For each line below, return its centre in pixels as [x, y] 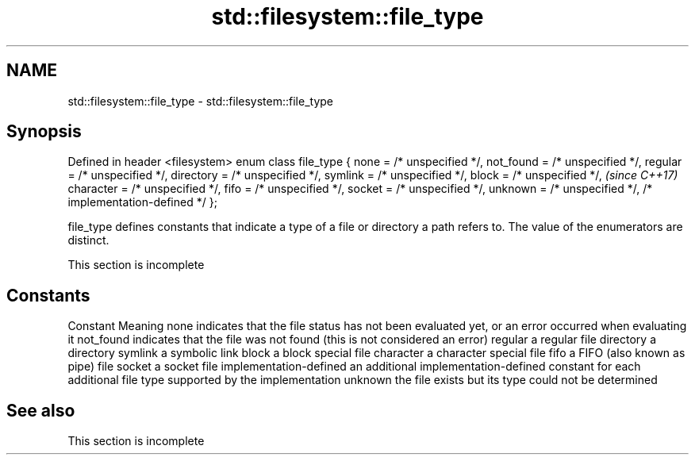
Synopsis [44, 132]
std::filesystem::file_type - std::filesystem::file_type [200, 101]
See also [41, 410]
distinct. [88, 240]
